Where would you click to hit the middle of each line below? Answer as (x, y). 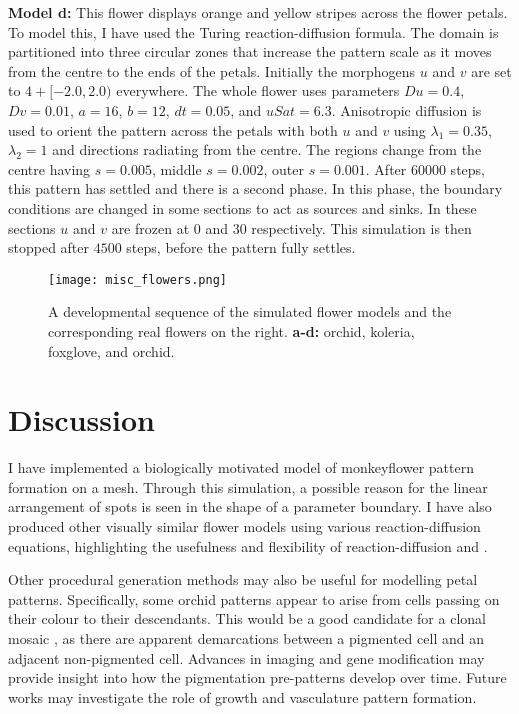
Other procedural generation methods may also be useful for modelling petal (243, 579)
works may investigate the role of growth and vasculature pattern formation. (242, 696)
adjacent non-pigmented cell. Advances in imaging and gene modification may (246, 657)
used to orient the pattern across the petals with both (173, 129)
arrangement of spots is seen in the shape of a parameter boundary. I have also (250, 506)
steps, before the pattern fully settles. (241, 247)
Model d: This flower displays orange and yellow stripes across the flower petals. (258, 12)
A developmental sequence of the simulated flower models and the (250, 311)
